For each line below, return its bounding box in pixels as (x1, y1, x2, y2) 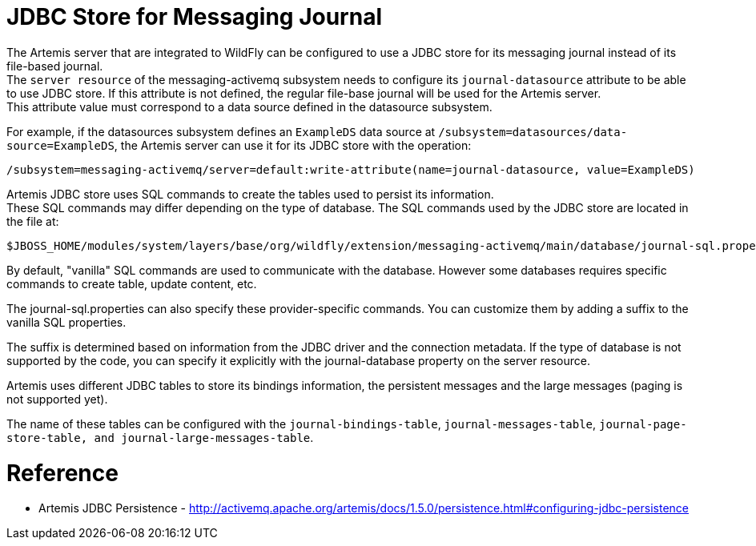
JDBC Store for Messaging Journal (6, 3, 382, 30)
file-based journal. (6, 58, 103, 73)
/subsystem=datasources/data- (438, 125, 628, 139)
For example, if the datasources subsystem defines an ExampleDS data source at (6, 124, 436, 139)
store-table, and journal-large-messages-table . (6, 430, 314, 444)
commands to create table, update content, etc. (6, 276, 257, 291)
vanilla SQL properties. (6, 315, 127, 329)
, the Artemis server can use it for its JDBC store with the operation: (114, 138, 472, 152)
